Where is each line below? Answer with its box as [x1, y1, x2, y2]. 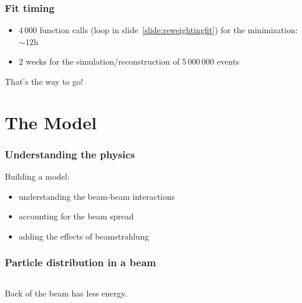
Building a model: [5, 170, 70, 183]
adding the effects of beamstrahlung [18, 229, 149, 242]
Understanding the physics [5, 146, 135, 161]
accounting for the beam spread [18, 210, 134, 222]
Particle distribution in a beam [5, 255, 156, 270]
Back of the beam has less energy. [5, 286, 128, 299]
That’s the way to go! [5, 75, 83, 87]
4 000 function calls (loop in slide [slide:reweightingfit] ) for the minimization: [18, 24, 298, 36]
